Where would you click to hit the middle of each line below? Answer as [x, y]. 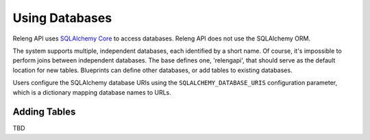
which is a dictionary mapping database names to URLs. [92, 92]
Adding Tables [44, 112]
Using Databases [62, 18]
